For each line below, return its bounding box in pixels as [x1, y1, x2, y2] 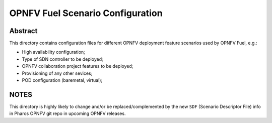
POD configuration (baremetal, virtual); [22, 77, 103, 83]
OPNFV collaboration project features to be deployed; [22, 63, 133, 69]
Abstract [9, 27, 38, 35]
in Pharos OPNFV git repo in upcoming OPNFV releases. [9, 110, 126, 116]
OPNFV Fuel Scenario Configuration [9, 8, 163, 19]
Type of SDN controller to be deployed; [22, 56, 103, 62]
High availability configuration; [22, 49, 86, 55]
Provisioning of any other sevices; [22, 70, 93, 76]
